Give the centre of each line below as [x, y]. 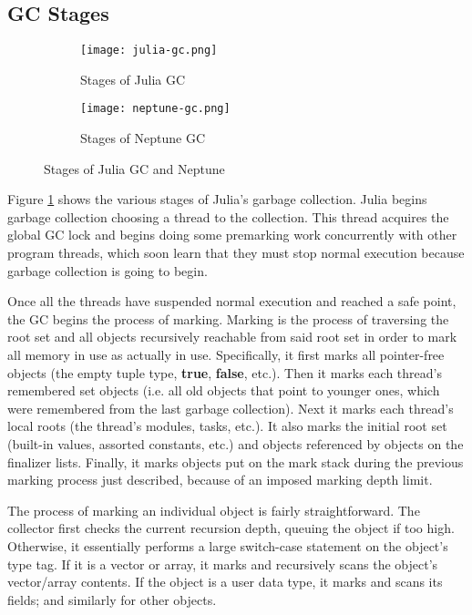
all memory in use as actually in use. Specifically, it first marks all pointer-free [226, 355]
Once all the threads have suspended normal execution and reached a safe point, [232, 301]
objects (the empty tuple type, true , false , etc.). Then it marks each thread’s [225, 372]
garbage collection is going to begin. [108, 270]
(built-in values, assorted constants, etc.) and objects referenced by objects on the [236, 444]
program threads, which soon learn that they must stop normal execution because [236, 253]
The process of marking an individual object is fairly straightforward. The [214, 510]
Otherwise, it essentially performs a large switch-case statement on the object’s [228, 545]
